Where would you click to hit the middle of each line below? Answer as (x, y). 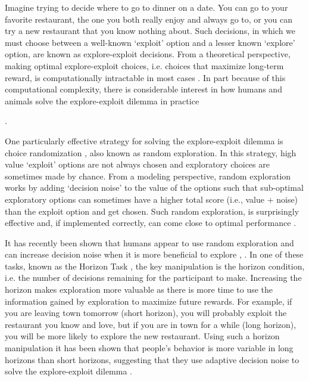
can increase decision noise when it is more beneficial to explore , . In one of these (154, 254)
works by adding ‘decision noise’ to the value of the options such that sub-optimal (154, 188)
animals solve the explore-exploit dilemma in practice (102, 100)
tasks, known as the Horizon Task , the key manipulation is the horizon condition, (155, 266)
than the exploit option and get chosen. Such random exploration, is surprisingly (152, 211)
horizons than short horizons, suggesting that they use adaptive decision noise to (152, 359)
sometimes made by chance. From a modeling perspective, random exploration (148, 176)
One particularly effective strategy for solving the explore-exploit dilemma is (144, 140)
